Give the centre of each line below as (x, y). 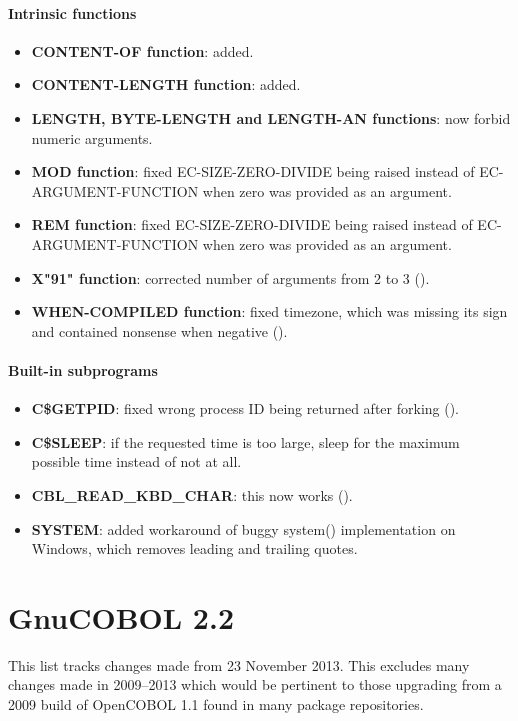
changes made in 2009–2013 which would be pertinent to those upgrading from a (255, 684)
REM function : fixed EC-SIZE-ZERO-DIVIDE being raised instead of (252, 224)
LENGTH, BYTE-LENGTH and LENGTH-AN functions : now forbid (271, 117)
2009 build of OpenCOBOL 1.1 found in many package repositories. (216, 704)
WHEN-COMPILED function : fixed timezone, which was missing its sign (269, 311)
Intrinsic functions (72, 12)
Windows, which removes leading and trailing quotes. (194, 548)
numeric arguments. (92, 137)
